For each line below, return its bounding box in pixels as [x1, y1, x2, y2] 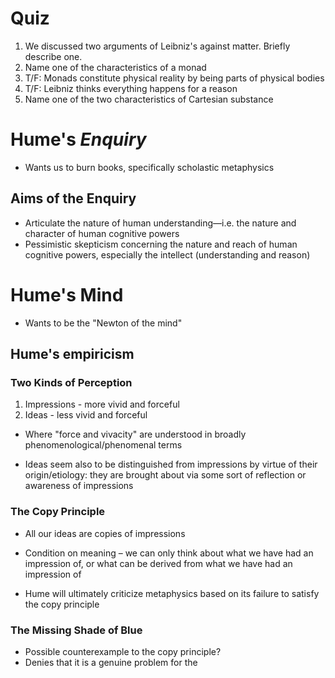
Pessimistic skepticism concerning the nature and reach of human [24, 238, 298, 250]
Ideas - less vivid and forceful [24, 409, 148, 421]
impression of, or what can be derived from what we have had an [24, 557, 293, 569]
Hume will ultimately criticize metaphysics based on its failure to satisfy [24, 587, 320, 599]
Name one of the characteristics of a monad [24, 61, 207, 73]
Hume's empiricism [10, 346, 135, 363]
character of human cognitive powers [24, 227, 180, 239]
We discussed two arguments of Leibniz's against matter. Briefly [24, 40, 291, 52]
